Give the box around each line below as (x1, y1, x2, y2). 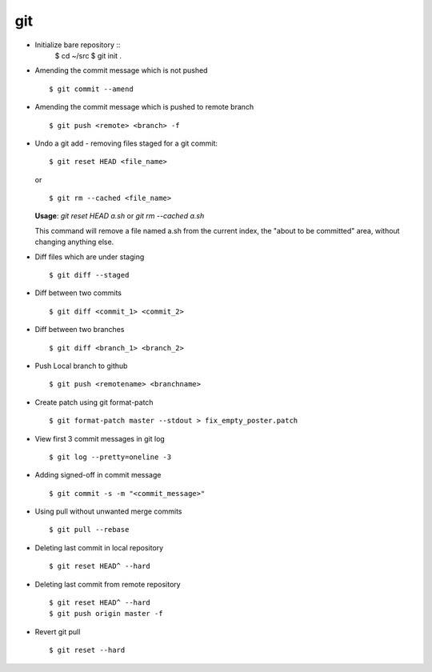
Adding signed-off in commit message (34, 470, 162, 480)
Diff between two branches (34, 325, 125, 334)
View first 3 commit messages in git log (34, 434, 166, 443)
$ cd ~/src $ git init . (54, 50, 122, 60)
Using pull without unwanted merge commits (34, 506, 183, 516)
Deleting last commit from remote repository (34, 579, 181, 589)
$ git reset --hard (49, 646, 126, 655)
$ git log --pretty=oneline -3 (49, 452, 172, 462)
